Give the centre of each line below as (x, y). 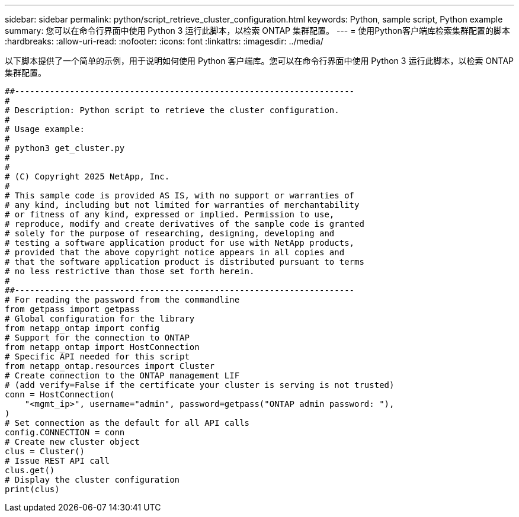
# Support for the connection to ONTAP (97, 338)
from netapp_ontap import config (82, 328)
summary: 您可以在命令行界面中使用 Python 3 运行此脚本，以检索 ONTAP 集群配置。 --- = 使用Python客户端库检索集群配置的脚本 (257, 30)
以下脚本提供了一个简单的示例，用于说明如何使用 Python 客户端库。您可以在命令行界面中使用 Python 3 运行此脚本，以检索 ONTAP (259, 61)
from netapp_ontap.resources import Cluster (110, 366)
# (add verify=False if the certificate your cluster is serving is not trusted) (200, 385)
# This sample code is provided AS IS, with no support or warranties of (180, 195)
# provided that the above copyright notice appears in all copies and (175, 252)
